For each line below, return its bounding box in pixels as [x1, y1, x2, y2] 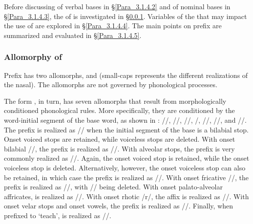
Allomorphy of [4, 51, 62, 63]
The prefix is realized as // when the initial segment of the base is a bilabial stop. [4, 124, 249, 134]
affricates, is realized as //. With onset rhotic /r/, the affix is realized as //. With [4, 191, 249, 201]
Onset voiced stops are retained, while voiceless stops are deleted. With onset [4, 134, 235, 144]
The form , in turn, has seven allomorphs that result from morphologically [4, 95, 227, 106]
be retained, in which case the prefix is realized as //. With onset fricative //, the [4, 172, 249, 182]
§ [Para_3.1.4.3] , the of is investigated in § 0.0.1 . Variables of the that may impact [4, 11, 247, 21]
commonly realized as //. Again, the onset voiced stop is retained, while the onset [4, 153, 250, 163]
